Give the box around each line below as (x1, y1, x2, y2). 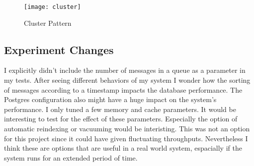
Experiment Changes (4, 42, 114, 57)
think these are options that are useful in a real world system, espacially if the (4, 143, 242, 153)
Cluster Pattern (24, 17, 72, 28)
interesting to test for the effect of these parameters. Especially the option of (4, 113, 238, 124)
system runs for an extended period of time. (4, 152, 138, 163)
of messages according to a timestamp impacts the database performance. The (4, 84, 243, 95)
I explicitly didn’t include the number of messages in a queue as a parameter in (4, 65, 246, 75)
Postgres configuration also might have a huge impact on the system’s (4, 94, 217, 105)
